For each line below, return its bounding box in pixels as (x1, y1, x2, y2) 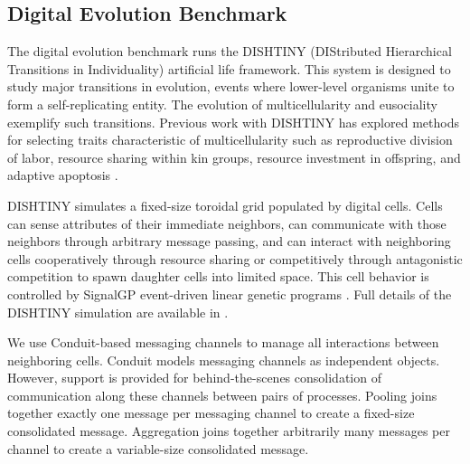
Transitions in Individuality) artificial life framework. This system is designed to (7, 59, 451, 78)
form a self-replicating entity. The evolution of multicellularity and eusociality (7, 94, 437, 113)
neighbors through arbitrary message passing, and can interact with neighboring (7, 232, 451, 251)
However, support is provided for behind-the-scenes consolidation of (7, 368, 381, 387)
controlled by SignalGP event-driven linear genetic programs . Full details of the (7, 284, 452, 303)
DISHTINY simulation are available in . (7, 302, 229, 321)
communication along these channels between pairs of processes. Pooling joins (7, 385, 437, 404)
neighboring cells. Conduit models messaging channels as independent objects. (7, 350, 440, 369)
